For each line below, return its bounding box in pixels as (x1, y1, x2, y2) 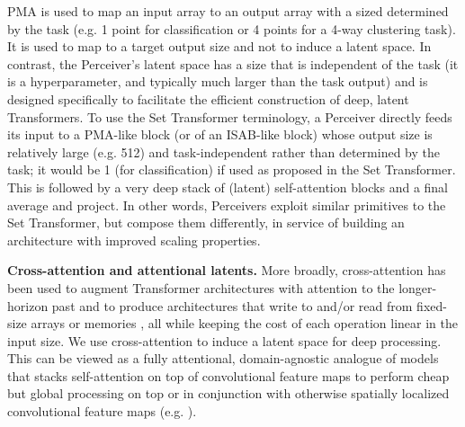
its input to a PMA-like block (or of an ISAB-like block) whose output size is (7, 125, 433, 144)
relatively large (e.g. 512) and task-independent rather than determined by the (7, 142, 440, 161)
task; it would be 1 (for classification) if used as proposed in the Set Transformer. (7, 160, 456, 179)
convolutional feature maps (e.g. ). (7, 402, 197, 421)
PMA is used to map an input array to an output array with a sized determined (7, 2, 449, 20)
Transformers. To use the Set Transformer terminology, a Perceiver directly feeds (7, 107, 452, 126)
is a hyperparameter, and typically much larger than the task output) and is (7, 72, 428, 91)
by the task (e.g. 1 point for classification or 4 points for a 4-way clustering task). (7, 19, 456, 38)
